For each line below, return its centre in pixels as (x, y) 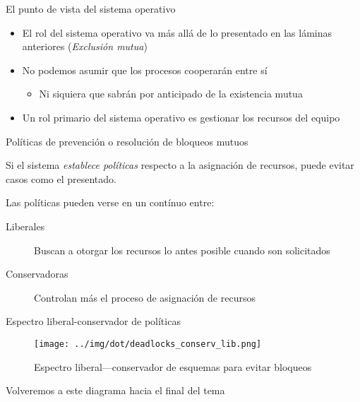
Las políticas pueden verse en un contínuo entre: (110, 202)
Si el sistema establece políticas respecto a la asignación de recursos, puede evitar (180, 165)
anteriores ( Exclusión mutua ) (85, 46)
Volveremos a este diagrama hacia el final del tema (115, 390)
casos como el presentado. (61, 178)
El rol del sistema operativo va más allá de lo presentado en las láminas (177, 32)
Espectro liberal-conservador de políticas (93, 321)
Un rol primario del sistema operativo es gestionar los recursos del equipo (181, 117)
